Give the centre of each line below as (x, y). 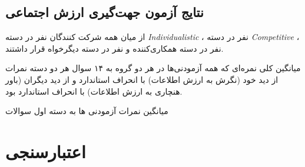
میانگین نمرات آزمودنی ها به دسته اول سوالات (87, 111)
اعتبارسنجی (46, 151)
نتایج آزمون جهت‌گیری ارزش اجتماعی (105, 12)
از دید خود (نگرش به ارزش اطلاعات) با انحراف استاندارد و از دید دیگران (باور (142, 79)
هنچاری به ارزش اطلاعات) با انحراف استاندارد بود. (94, 91)
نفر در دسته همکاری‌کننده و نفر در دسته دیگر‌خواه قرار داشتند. (115, 48)
